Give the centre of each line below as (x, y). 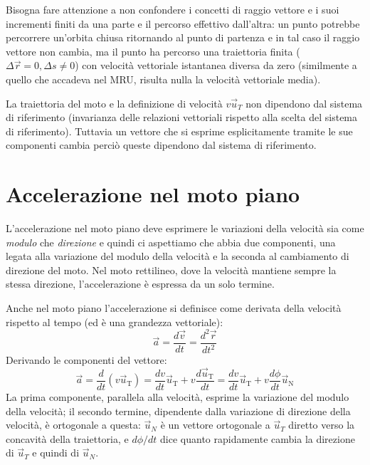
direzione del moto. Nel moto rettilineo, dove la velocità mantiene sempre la (171, 270)
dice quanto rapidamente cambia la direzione (258, 438)
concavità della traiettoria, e (67, 438)
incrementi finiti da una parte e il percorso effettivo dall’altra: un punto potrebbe (183, 23)
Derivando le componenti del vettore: (86, 360)
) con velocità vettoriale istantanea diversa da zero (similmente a (216, 65)
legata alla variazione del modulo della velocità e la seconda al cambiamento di (178, 256)
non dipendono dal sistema (304, 103)
